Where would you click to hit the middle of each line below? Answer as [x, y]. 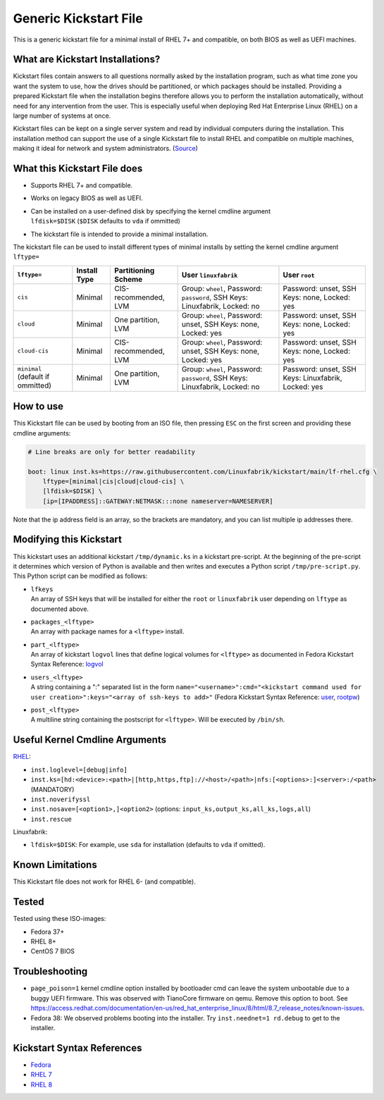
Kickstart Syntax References [78, 1048]
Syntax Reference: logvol [67, 664]
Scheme [128, 279]
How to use [38, 406]
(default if [33, 377]
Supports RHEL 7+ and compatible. [82, 185]
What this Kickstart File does [78, 168]
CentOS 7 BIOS [53, 951]
